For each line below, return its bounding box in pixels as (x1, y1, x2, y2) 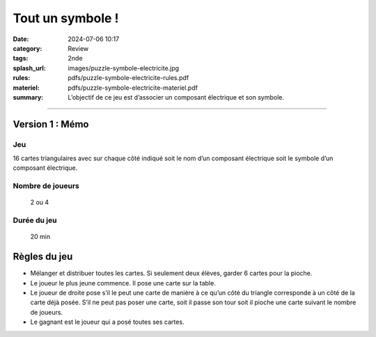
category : (13, 44, 42, 52)
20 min (30, 233, 51, 241)
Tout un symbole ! (13, 10, 119, 26)
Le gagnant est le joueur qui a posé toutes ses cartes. (30, 318, 185, 327)
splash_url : (13, 63, 46, 72)
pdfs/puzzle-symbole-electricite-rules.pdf (68, 74, 189, 82)
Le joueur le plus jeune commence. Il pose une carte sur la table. (30, 279, 216, 287)
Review (68, 44, 89, 52)
